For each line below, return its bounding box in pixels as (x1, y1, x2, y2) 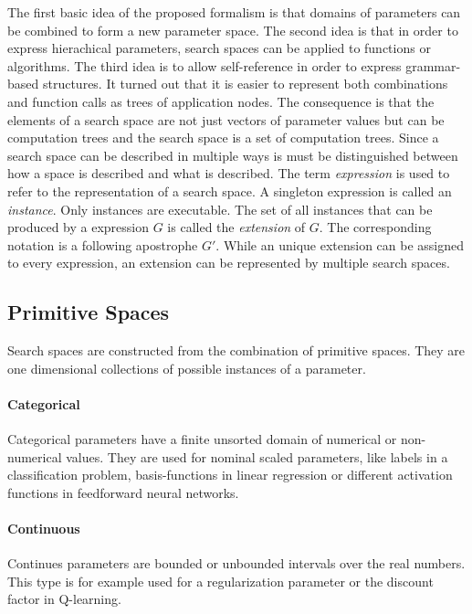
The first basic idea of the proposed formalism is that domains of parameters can (7, 3, 461, 21)
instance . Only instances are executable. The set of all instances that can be (7, 199, 433, 218)
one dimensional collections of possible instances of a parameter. (7, 358, 366, 377)
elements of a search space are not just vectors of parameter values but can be (7, 110, 445, 129)
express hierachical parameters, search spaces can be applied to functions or (7, 38, 431, 58)
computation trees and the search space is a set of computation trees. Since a (7, 128, 439, 147)
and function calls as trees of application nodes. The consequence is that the (7, 91, 435, 111)
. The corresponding (319, 217, 432, 237)
